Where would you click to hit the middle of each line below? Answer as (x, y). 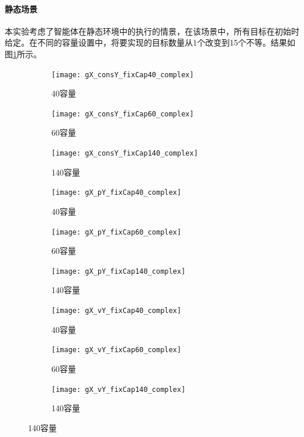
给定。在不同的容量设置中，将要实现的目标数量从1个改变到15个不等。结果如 (150, 42)
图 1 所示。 (23, 54)
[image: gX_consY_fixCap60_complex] (123, 114)
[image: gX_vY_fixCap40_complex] (116, 311)
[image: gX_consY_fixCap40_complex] (123, 75)
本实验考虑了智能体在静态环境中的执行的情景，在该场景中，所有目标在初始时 (152, 31)
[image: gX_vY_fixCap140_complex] (119, 389)
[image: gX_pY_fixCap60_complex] (116, 232)
